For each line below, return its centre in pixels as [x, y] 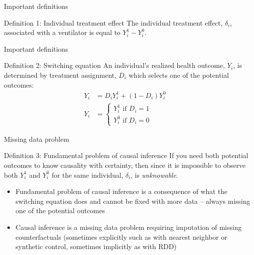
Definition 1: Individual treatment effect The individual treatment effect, [113, 22]
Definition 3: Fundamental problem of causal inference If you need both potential [126, 155]
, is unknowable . [154, 175]
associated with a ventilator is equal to [62, 32]
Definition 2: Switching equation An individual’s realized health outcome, [114, 65]
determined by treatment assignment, [60, 75]
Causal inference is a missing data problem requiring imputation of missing [128, 227]
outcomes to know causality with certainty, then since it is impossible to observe [125, 165]
